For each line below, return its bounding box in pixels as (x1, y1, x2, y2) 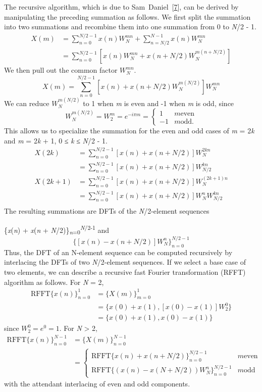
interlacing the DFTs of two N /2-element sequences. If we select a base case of (4, 257, 246, 267)
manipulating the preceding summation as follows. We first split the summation (4, 11, 251, 22)
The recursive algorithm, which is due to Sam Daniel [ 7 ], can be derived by (4, 2, 239, 12)
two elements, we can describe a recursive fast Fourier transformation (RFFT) (4, 266, 246, 277)
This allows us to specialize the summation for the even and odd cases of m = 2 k (4, 125, 254, 136)
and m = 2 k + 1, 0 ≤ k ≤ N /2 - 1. (4, 135, 108, 145)
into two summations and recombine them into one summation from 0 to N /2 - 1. (4, 21, 256, 32)
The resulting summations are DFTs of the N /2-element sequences (4, 206, 209, 216)
